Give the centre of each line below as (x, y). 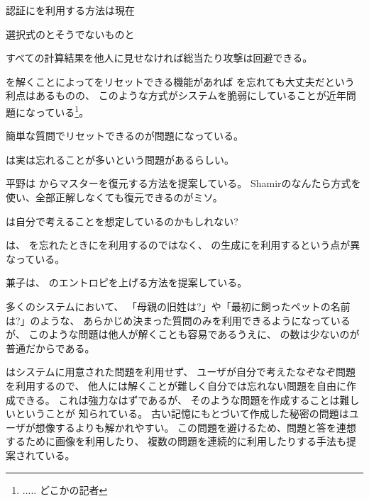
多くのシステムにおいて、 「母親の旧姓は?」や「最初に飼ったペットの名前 (178, 306)
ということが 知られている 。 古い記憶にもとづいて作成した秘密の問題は (182, 413)
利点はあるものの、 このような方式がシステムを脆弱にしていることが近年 (176, 95)
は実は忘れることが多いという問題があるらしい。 (120, 159)
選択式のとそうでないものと (70, 34)
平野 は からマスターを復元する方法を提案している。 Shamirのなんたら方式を (183, 183)
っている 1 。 (62, 111)
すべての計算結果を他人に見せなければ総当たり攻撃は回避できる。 (159, 58)
